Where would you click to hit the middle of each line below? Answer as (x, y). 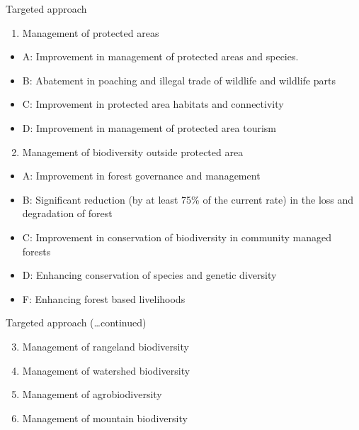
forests (36, 251)
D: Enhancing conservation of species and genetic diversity (149, 275)
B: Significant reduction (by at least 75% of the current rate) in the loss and (188, 199)
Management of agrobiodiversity (92, 394)
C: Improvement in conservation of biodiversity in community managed (177, 237)
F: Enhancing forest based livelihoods (104, 298)
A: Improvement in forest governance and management (141, 176)
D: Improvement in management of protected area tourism (149, 127)
